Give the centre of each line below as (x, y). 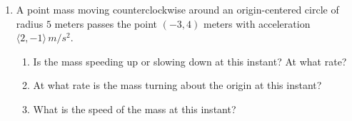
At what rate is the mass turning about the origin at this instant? (177, 85)
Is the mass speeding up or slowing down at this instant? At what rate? (190, 61)
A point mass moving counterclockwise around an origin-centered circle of (177, 9)
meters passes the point (106, 23)
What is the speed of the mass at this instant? (135, 109)
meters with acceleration (257, 23)
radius (30, 23)
